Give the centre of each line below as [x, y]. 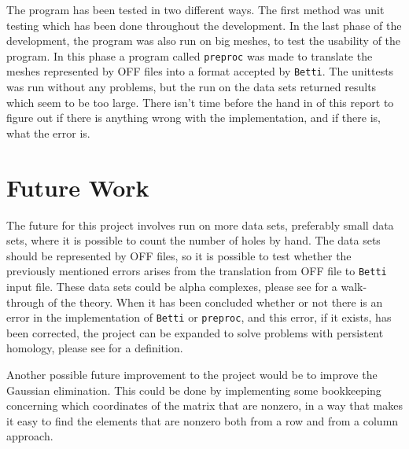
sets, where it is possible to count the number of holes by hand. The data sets [193, 240]
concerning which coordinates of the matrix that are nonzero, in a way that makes [204, 405]
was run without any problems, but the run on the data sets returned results [192, 87]
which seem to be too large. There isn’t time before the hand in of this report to [200, 102]
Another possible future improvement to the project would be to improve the [192, 375]
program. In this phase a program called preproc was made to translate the [190, 55]
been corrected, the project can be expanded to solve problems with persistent [195, 332]
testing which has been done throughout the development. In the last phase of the [204, 25]
